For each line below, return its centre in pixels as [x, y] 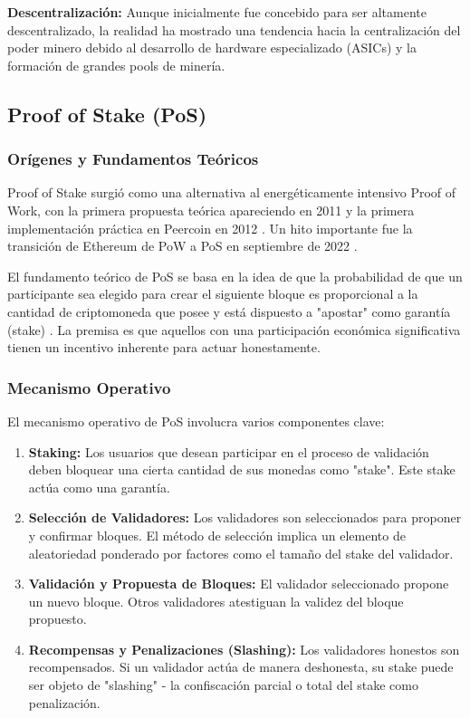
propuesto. [58, 619]
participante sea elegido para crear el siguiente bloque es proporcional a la [213, 294]
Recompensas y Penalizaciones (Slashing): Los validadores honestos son [244, 649]
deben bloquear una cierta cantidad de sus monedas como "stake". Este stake [242, 469]
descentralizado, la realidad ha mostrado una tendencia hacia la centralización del [234, 29]
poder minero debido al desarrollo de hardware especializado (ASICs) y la [212, 48]
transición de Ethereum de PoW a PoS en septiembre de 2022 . [182, 246]
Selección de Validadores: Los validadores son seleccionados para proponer [245, 517]
